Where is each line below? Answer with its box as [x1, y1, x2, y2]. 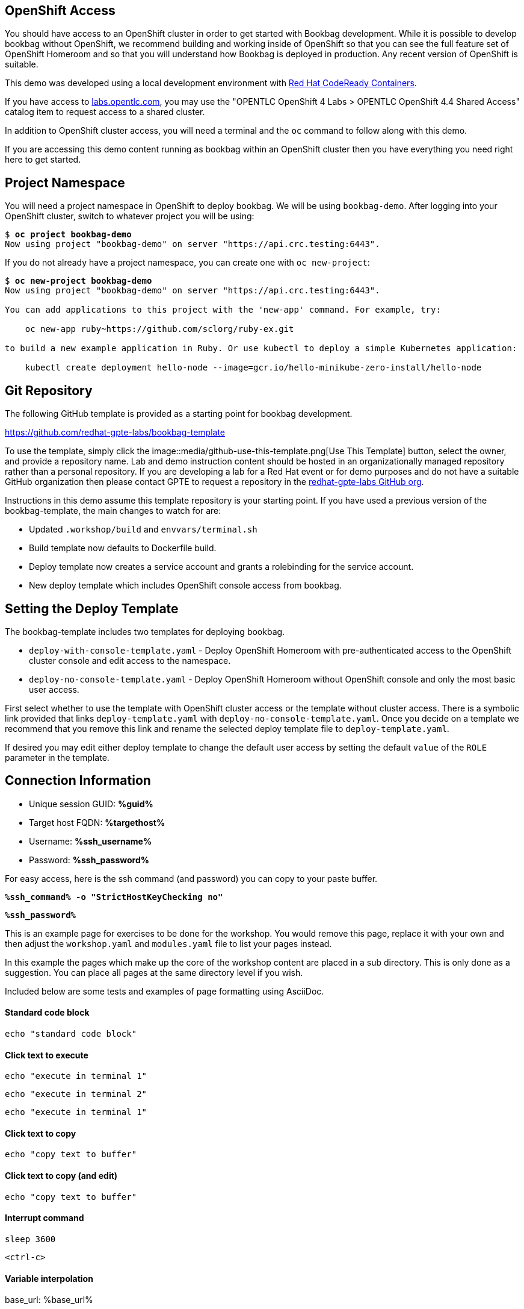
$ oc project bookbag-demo [5, 230, 132, 240]
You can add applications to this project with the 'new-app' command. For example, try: [5, 305, 441, 315]
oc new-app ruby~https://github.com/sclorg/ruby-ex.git [25, 324, 294, 334]
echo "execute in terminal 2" [5, 1089, 147, 1099]
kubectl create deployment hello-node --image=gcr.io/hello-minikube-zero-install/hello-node [25, 363, 482, 373]
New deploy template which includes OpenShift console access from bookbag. [29, 580, 342, 591]
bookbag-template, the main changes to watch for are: [5, 505, 221, 516]
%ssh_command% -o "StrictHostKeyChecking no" [5, 892, 223, 902]
